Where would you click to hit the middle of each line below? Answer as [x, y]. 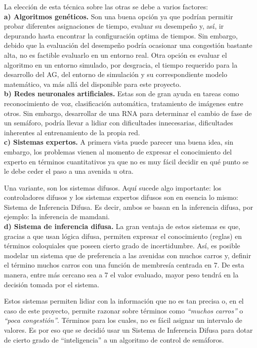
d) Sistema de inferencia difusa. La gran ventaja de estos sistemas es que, [122, 226]
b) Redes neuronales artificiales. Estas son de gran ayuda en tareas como [122, 94]
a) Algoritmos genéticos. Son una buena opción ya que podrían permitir [119, 16]
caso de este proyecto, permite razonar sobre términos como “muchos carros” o [124, 310]
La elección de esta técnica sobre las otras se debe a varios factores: [106, 6]
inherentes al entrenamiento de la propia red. [72, 132]
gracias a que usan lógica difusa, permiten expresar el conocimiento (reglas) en [123, 236]
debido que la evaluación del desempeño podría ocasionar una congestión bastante [128, 45]
